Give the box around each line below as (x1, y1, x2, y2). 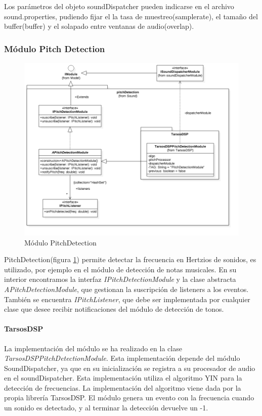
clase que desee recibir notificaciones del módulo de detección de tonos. (4, 304, 224, 314)
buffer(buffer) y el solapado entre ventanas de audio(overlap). (4, 21, 194, 31)
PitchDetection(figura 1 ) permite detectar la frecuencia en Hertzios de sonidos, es (4, 254, 256, 265)
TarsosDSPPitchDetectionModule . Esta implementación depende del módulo (4, 353, 240, 363)
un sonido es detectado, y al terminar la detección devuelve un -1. (4, 402, 208, 413)
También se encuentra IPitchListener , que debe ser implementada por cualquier (4, 294, 250, 304)
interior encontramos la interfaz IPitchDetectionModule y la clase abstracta (4, 274, 236, 284)
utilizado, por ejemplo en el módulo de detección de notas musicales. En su (4, 264, 237, 274)
